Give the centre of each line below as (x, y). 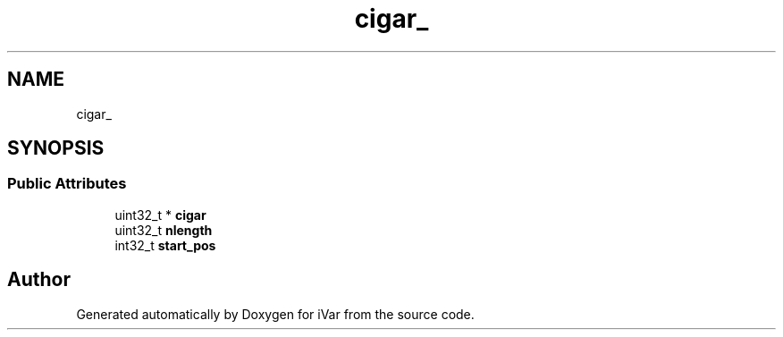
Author (39, 280)
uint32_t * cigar (160, 215)
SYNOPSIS (56, 148)
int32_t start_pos (165, 245)
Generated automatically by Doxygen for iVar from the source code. (275, 314)
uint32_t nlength (164, 230)
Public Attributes (67, 184)
